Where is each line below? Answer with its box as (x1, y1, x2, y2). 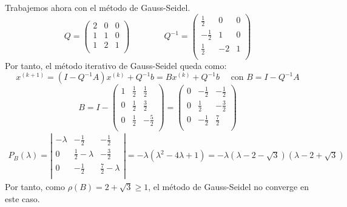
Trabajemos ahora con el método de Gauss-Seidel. (5, 1, 190, 13)
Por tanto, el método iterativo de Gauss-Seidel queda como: (5, 59, 227, 71)
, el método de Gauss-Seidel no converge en (148, 180, 309, 192)
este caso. (5, 192, 40, 205)
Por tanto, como (5, 180, 66, 192)
